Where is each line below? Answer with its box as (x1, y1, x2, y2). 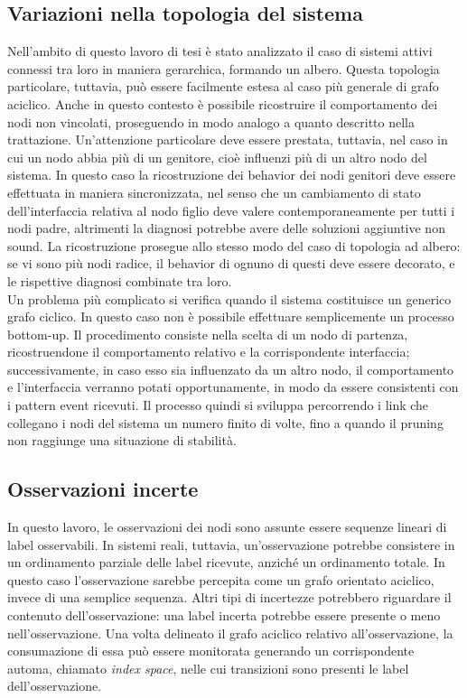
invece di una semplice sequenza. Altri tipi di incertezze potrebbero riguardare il (7, 588, 452, 607)
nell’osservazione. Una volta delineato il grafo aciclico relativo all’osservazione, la (7, 623, 453, 642)
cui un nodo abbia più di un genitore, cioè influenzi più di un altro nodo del (7, 147, 427, 166)
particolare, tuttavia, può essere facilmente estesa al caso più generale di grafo (7, 77, 439, 96)
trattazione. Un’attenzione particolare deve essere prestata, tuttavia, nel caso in (7, 130, 448, 149)
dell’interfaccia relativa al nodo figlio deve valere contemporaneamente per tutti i (7, 200, 455, 219)
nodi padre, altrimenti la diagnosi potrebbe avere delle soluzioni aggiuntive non (7, 219, 445, 237)
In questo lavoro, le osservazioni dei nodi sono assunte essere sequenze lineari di (7, 517, 447, 536)
